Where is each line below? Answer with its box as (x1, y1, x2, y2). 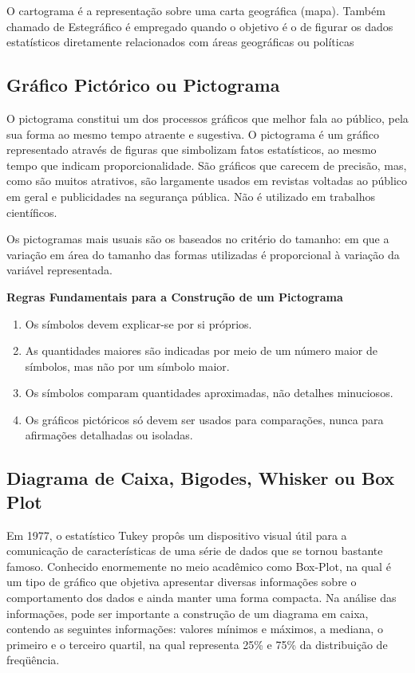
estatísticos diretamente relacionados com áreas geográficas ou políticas (6, 33, 354, 50)
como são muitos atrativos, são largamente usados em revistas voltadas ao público (6, 172, 408, 189)
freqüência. (6, 651, 60, 668)
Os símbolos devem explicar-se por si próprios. (25, 315, 252, 332)
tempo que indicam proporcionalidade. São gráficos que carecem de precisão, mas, (6, 156, 407, 173)
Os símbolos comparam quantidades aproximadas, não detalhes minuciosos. (25, 384, 393, 401)
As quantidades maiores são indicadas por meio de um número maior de (25, 342, 377, 359)
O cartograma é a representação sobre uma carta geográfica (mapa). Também (6, 2, 385, 18)
